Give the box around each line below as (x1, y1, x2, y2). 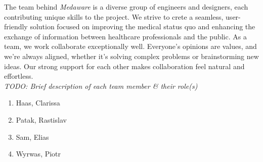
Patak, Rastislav (16, 114, 67, 125)
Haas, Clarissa (16, 97, 60, 108)
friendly (4, 21, 28, 32)
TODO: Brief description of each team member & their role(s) (4, 80, 198, 91)
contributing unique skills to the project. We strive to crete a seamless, (4, 11, 224, 22)
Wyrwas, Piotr (16, 148, 61, 159)
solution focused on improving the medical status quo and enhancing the (30, 21, 255, 32)
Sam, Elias (16, 131, 49, 142)
